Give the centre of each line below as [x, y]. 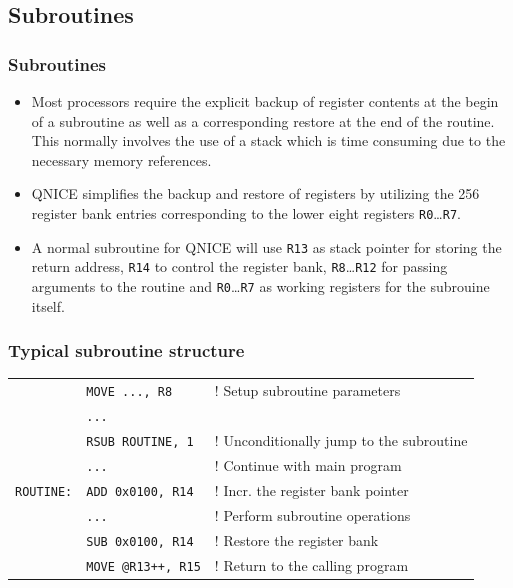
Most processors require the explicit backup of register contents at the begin [265, 101]
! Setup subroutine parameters [307, 390]
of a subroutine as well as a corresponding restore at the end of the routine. [263, 120]
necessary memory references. [121, 159]
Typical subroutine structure [126, 350]
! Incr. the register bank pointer [311, 489]
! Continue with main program [308, 464]
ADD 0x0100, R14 [140, 491]
